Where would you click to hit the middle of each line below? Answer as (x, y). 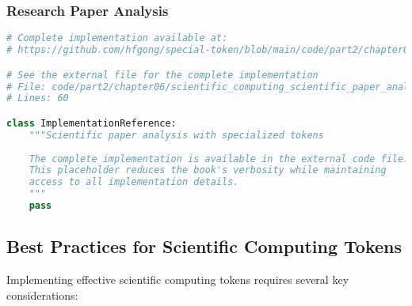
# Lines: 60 (38, 98)
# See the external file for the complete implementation (162, 75)
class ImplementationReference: (92, 123)
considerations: (42, 295)
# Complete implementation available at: (117, 38)
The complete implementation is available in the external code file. (219, 159)
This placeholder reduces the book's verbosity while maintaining (208, 170)
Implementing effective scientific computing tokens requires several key (178, 280)
